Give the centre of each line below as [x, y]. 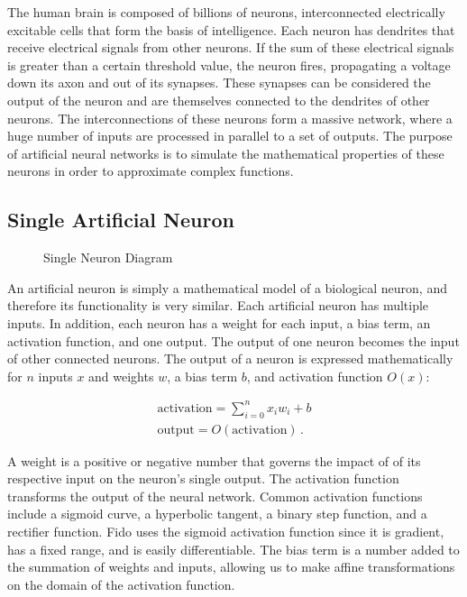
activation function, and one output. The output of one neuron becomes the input [233, 340]
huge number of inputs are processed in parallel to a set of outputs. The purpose [230, 136]
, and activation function [315, 376]
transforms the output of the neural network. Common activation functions [215, 496]
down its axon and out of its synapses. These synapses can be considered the [219, 83]
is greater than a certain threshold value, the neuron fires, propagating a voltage [229, 64]
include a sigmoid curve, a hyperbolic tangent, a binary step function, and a [217, 514]
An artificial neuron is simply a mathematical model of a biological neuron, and [227, 287]
